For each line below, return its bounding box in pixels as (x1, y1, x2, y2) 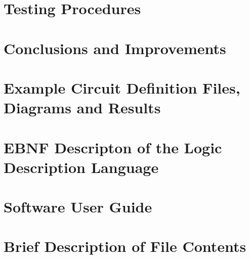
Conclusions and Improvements (4, 37, 226, 58)
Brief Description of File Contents (4, 236, 246, 256)
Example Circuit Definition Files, (4, 77, 240, 98)
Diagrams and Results (4, 97, 161, 118)
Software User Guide (4, 196, 152, 217)
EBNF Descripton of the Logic (4, 137, 222, 157)
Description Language (4, 156, 159, 177)
